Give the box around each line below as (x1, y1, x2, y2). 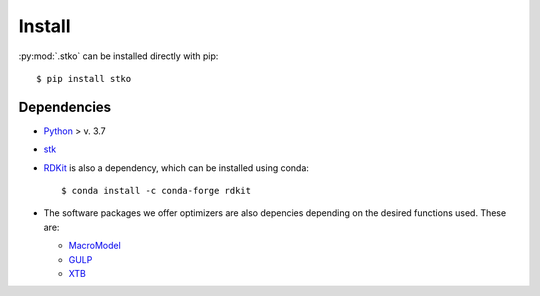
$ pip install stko (36, 73, 132, 84)
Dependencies (18, 98, 112, 115)
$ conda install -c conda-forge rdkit (61, 185, 252, 197)
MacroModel (68, 240, 122, 252)
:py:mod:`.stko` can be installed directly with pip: (18, 50, 219, 62)
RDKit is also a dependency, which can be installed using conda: (43, 161, 310, 174)
